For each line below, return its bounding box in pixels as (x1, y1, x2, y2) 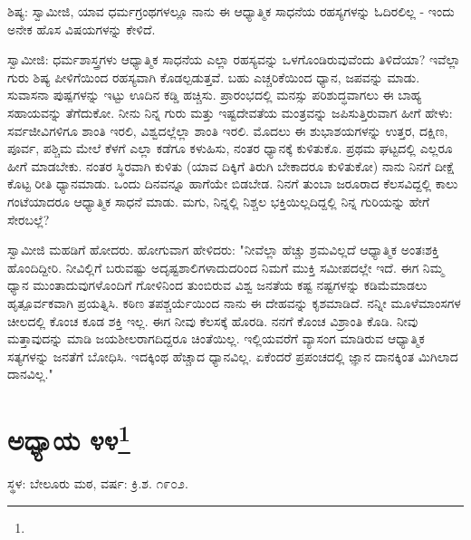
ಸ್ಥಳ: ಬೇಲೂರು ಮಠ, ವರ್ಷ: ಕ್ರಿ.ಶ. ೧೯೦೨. (7, 474, 188, 493)
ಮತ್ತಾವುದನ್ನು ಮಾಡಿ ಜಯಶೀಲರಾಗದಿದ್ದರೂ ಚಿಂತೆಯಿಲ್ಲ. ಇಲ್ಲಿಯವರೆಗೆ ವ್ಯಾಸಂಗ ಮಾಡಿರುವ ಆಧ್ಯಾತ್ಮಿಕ (7, 329, 425, 348)
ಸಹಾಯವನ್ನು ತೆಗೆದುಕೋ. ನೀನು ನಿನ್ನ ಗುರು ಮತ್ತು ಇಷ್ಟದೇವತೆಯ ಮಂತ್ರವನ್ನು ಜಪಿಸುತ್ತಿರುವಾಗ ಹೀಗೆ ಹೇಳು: (7, 102, 453, 121)
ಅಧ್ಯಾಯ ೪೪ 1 (7, 418, 130, 458)
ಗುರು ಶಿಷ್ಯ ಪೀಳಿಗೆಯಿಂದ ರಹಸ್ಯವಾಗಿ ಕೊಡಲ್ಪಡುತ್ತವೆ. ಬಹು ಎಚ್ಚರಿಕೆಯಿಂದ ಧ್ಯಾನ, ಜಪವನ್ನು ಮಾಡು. (7, 67, 420, 86)
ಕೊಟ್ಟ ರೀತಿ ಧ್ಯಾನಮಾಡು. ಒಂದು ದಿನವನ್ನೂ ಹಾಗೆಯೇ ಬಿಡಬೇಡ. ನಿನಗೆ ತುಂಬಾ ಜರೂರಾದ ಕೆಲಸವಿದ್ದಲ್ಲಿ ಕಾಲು (7, 174, 458, 193)
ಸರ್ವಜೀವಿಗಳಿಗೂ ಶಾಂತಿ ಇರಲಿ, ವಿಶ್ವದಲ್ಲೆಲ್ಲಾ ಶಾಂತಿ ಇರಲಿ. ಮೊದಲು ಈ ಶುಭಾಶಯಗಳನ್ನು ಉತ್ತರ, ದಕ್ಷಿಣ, (7, 121, 448, 140)
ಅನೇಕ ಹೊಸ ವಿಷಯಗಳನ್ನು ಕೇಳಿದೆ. (7, 19, 156, 38)
